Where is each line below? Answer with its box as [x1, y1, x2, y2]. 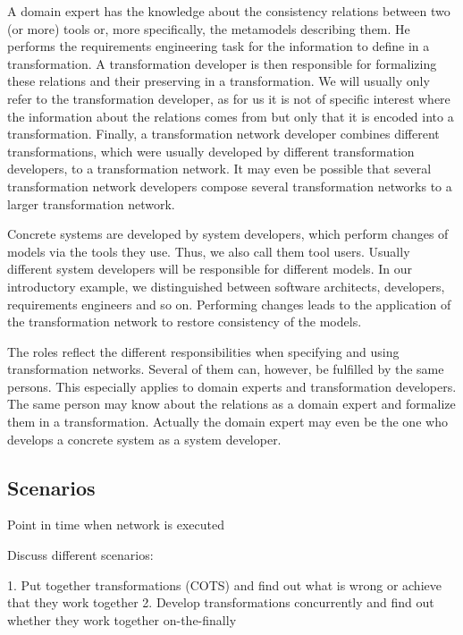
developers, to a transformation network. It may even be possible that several [7, 159, 432, 178]
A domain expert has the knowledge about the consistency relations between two [7, 2, 450, 20]
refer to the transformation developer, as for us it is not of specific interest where [7, 89, 450, 107]
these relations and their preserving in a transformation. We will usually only [7, 72, 430, 90]
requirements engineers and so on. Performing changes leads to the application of [7, 294, 451, 313]
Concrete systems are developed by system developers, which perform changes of [7, 224, 449, 243]
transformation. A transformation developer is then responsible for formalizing [7, 54, 437, 72]
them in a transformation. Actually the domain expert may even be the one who [7, 412, 448, 431]
